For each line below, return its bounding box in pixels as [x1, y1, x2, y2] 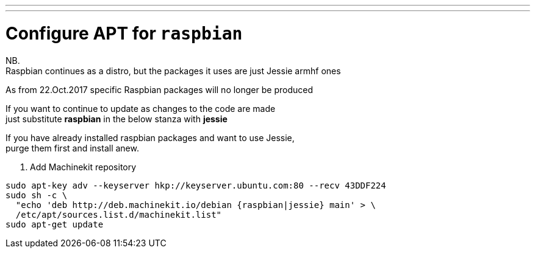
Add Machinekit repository [30, 161, 137, 172]
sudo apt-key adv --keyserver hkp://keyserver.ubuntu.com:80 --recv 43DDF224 [5, 180, 386, 190]
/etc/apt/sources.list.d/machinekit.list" [15, 209, 222, 220]
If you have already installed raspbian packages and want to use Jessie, [5, 132, 295, 143]
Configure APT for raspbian [5, 23, 243, 44]
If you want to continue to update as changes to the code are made [5, 103, 276, 114]
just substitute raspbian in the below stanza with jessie [5, 113, 228, 124]
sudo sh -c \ [5, 190, 68, 200]
